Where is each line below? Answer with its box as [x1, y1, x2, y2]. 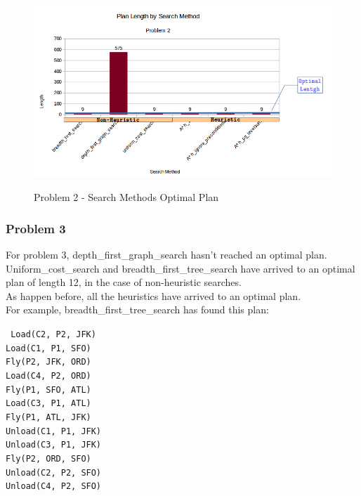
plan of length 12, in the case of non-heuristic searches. [6, 275, 242, 289]
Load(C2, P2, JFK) [11, 329, 96, 339]
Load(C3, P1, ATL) [6, 398, 91, 409]
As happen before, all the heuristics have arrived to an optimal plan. [6, 288, 301, 303]
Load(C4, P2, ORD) [6, 370, 91, 381]
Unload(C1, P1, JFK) [6, 426, 102, 436]
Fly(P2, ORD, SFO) [6, 453, 91, 464]
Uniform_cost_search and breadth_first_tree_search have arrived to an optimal [6, 261, 355, 275]
